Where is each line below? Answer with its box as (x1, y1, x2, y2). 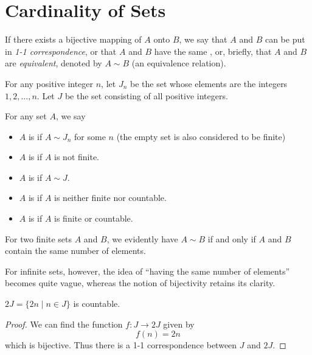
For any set (5, 110, 47, 122)
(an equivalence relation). (131, 57, 226, 69)
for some (74, 130, 106, 142)
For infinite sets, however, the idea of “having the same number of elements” (5, 264, 290, 277)
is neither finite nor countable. (54, 191, 167, 204)
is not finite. (54, 150, 100, 163)
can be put (265, 33, 305, 46)
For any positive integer (5, 77, 94, 90)
